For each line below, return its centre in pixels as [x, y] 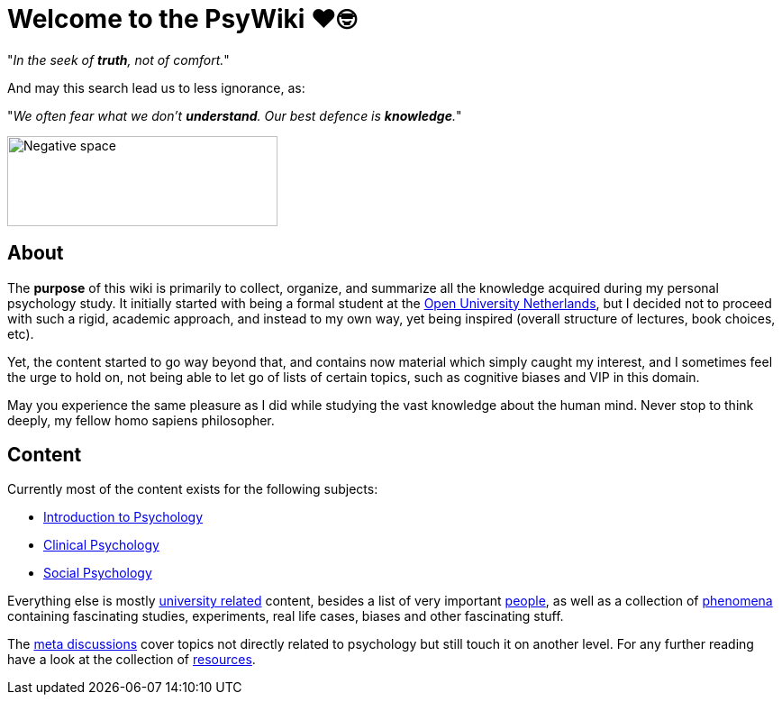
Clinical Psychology [101, 545]
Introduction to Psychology [123, 517]
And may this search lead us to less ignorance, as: [156, 87]
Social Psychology [98, 573]
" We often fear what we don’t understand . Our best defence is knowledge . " [235, 115]
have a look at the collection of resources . [132, 660]
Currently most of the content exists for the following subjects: [193, 489]
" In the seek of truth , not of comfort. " [118, 59]
